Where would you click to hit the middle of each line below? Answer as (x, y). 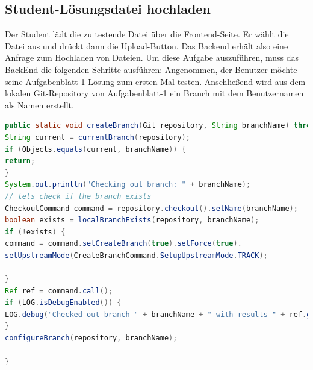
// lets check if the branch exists (78, 196)
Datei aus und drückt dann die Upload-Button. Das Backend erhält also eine (147, 45)
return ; (20, 161)
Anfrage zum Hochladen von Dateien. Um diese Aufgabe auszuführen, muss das (152, 58)
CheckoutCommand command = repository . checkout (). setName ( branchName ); (151, 208)
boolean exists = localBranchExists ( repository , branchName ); (132, 220)
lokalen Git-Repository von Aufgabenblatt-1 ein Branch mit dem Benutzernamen (154, 93)
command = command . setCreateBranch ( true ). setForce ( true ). (123, 244)
